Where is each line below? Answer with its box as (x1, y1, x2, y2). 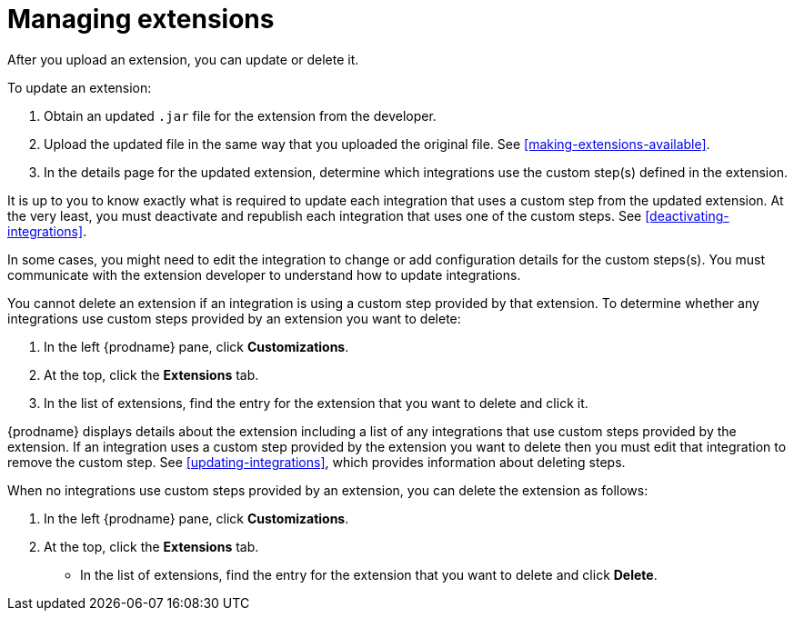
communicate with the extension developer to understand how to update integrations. (7, 266, 521, 283)
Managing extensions (7, 4, 275, 35)
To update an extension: (7, 79, 152, 95)
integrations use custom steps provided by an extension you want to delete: (7, 310, 461, 326)
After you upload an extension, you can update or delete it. (7, 51, 359, 67)
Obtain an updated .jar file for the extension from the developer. (44, 107, 437, 124)
